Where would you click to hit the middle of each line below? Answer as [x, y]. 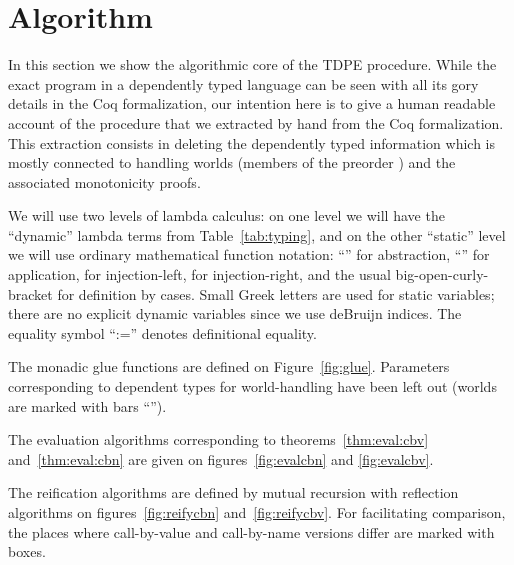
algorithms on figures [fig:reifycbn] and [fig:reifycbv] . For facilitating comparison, [257, 512]
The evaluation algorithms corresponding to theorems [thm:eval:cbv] [218, 439]
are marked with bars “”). [87, 405]
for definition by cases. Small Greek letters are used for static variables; [276, 293]
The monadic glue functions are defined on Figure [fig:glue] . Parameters [229, 366]
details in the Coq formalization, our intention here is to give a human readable [252, 103]
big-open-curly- [442, 274]
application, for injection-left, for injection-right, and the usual [199, 274]
